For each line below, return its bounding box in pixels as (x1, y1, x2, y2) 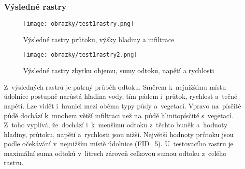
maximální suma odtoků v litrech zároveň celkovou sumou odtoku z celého (4, 148, 227, 158)
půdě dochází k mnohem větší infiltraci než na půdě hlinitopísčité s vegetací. (4, 110, 233, 120)
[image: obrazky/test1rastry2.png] (23, 51, 138, 59)
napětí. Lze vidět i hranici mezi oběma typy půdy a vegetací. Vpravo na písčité (4, 100, 241, 110)
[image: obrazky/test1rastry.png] (23, 20, 134, 28)
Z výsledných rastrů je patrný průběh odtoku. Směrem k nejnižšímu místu (4, 81, 226, 92)
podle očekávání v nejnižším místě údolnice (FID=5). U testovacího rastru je (4, 138, 233, 149)
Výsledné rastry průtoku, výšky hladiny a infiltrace (23, 34, 174, 44)
